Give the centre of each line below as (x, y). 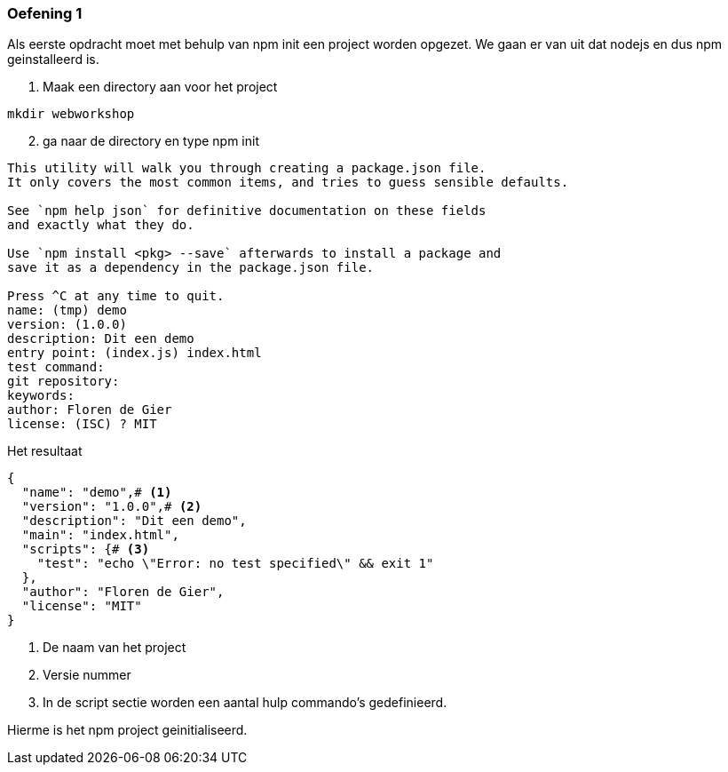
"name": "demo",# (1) (97, 493)
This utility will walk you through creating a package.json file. (247, 168)
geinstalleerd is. (53, 60)
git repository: (63, 382)
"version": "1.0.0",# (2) (112, 507)
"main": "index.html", (100, 535)
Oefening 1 (45, 13)
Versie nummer (87, 675)
